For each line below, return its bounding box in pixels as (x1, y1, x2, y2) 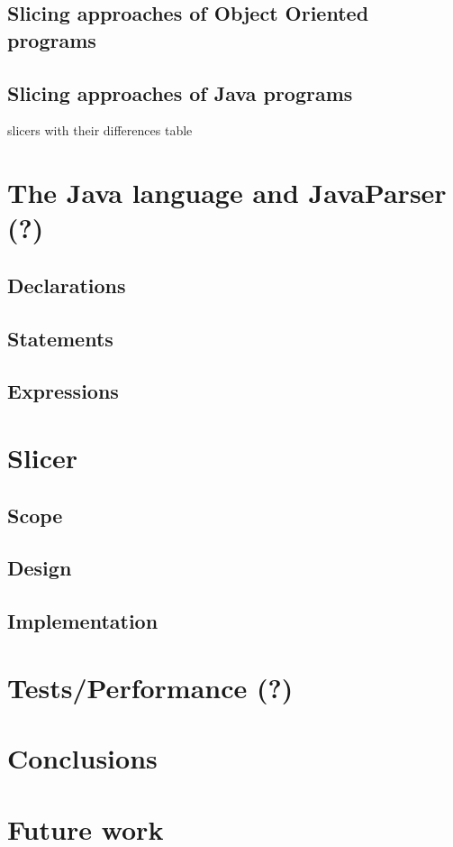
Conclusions (7, 740, 158, 777)
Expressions (7, 377, 119, 405)
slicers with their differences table (7, 121, 193, 140)
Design (7, 554, 72, 582)
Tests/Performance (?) (7, 668, 294, 705)
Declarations (7, 271, 126, 299)
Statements (7, 324, 113, 352)
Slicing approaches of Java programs (7, 78, 353, 106)
